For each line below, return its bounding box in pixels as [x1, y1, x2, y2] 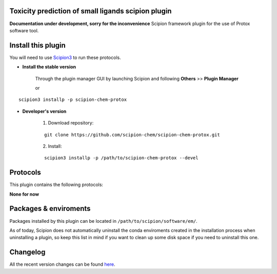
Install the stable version [22, 64, 76, 70]
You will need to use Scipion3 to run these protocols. [9, 54, 121, 60]
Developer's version [22, 108, 67, 114]
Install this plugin [9, 41, 66, 50]
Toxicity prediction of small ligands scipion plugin [9, 7, 172, 15]
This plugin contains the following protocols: [9, 182, 104, 188]
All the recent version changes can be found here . [9, 261, 115, 267]
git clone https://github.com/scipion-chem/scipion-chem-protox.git [44, 132, 220, 138]
